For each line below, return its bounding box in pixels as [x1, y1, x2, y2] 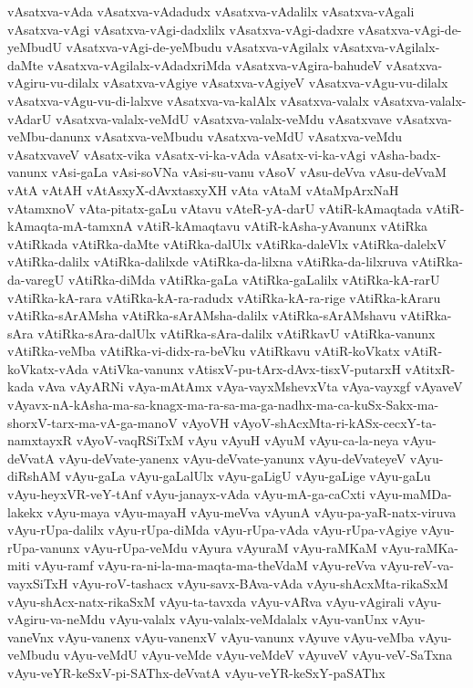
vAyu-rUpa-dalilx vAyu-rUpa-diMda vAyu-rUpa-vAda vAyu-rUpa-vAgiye [7, 520, 417, 539]
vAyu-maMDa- [369, 485, 452, 504]
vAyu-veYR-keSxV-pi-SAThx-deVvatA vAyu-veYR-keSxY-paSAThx [7, 662, 386, 682]
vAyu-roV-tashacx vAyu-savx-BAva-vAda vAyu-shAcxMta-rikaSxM [72, 574, 448, 592]
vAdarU [7, 109, 52, 128]
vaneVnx [7, 627, 54, 646]
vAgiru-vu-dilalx [7, 73, 99, 92]
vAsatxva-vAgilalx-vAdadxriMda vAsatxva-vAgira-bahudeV [46, 55, 382, 74]
